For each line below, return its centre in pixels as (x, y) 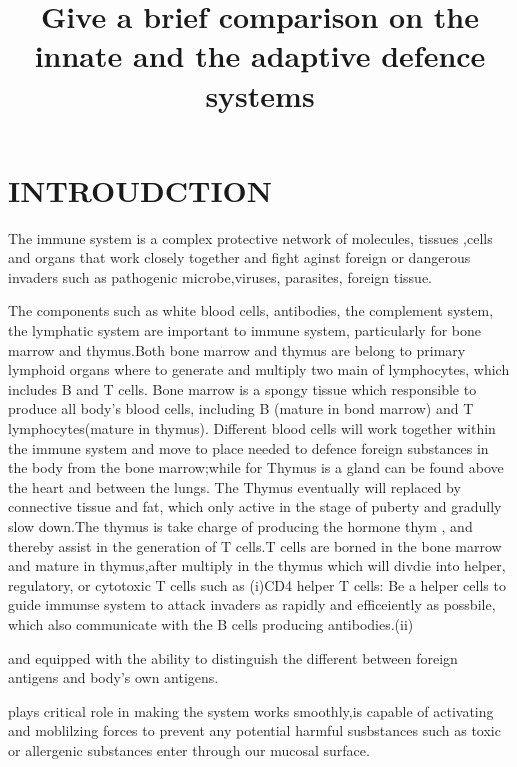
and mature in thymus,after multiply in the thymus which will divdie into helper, (257, 565)
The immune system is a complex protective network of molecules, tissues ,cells (250, 237)
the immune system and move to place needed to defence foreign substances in (248, 447)
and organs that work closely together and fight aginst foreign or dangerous (239, 257)
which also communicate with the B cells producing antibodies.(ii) (211, 623)
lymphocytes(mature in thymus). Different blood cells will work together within (252, 428)
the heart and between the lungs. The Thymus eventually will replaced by (234, 486)
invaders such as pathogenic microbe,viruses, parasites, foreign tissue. (220, 276)
